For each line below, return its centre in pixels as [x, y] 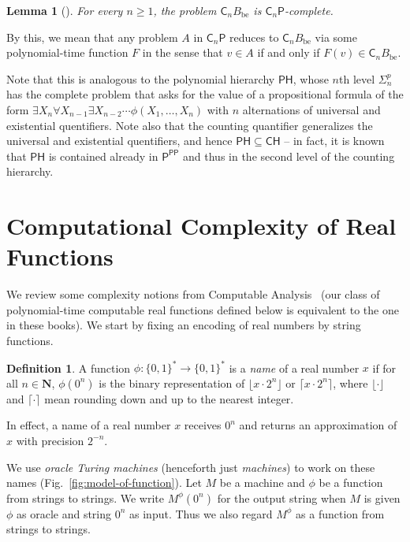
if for [384, 368]
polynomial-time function [67, 52]
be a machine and [262, 483]
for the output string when [281, 497]
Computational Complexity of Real [201, 226]
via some [336, 37]
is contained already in [103, 156]
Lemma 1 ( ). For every [65, 10]
